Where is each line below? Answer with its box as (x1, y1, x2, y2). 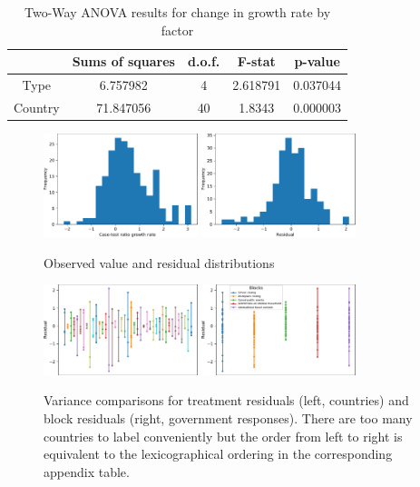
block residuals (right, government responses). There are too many (44, 409, 413, 427)
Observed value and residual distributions (44, 253, 275, 272)
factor (161, 20, 194, 39)
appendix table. (44, 462, 130, 481)
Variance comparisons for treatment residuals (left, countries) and (44, 391, 409, 410)
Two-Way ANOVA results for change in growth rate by (24, 3, 331, 21)
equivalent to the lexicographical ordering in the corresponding (44, 444, 393, 463)
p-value (294, 52, 340, 71)
